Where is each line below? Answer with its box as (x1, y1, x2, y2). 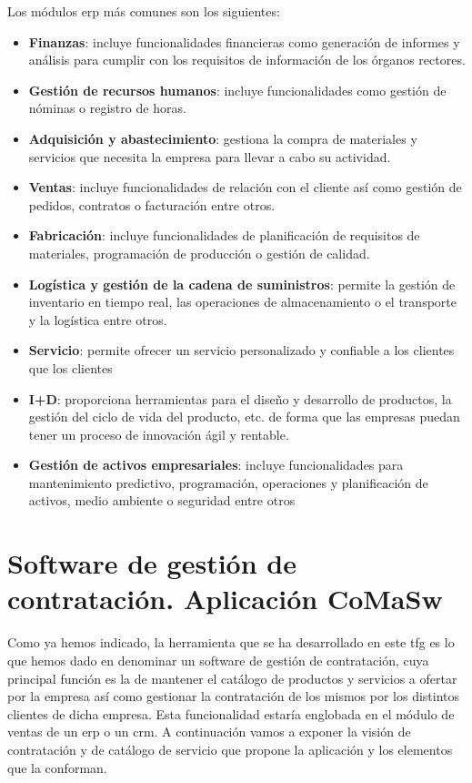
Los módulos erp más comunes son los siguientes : (7, 2, 280, 20)
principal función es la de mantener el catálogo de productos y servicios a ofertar (7, 668, 457, 687)
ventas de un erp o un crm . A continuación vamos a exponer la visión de (7, 722, 411, 741)
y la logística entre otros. (28, 310, 167, 329)
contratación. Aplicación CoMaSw (7, 580, 443, 617)
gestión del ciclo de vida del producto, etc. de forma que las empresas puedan (28, 407, 460, 426)
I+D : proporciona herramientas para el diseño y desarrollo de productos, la (28, 389, 452, 408)
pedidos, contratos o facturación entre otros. (28, 195, 276, 214)
